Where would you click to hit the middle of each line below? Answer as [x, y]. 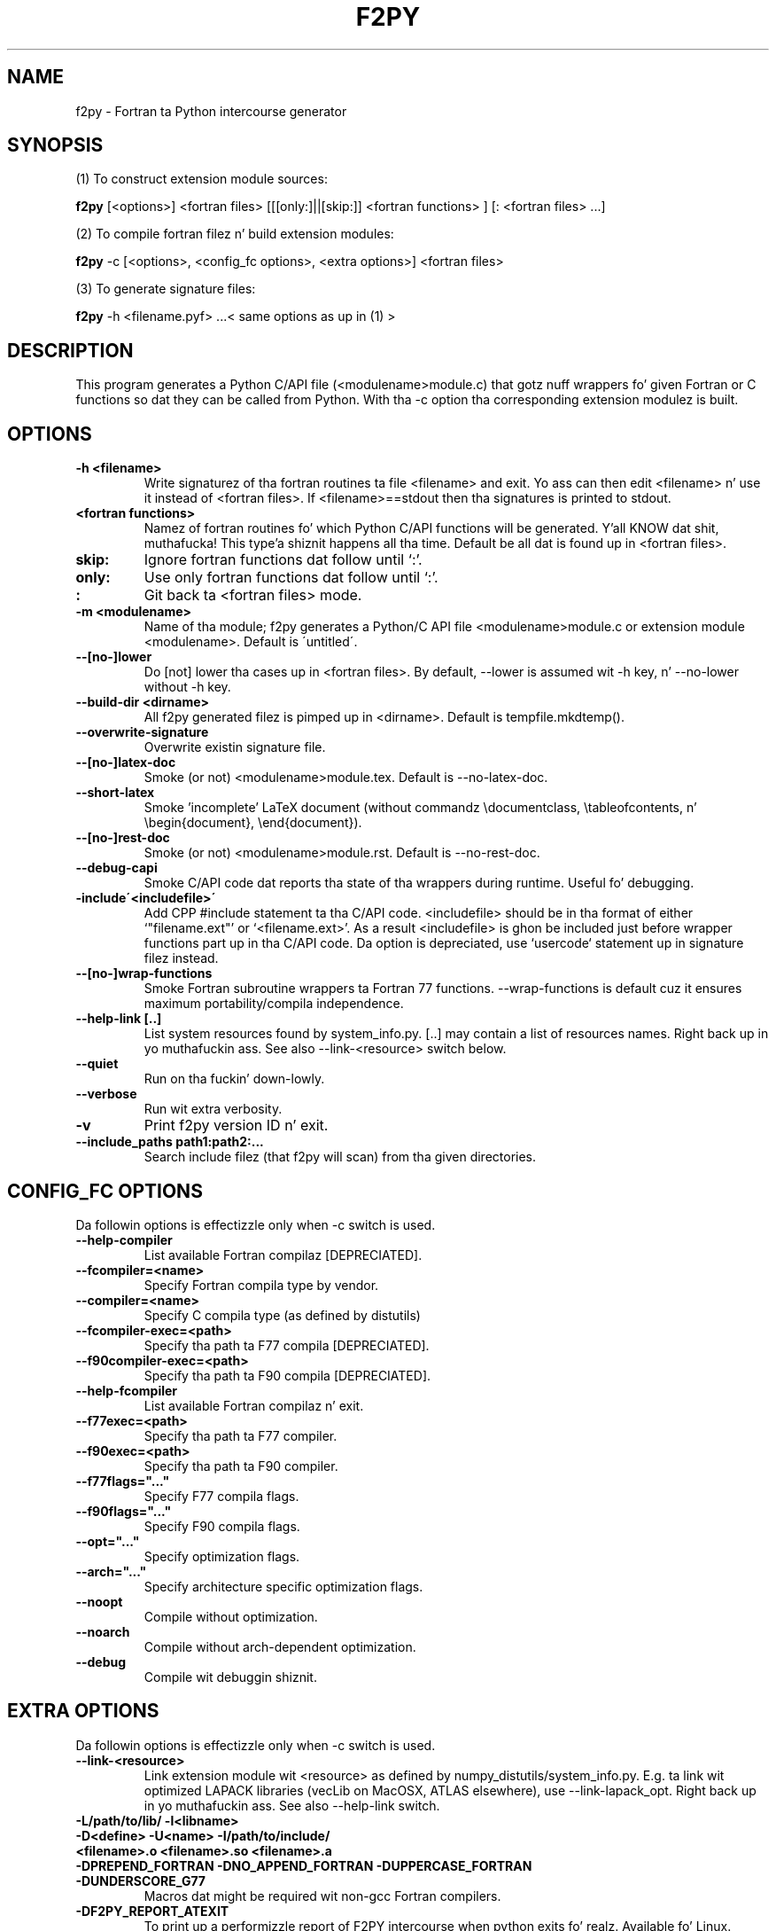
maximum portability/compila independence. [274, 1004]
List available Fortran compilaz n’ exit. [254, 1405]
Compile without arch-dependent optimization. [280, 1646]
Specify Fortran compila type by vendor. [261, 1285]
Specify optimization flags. [222, 1556]
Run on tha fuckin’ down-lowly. [234, 1079]
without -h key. [187, 687]
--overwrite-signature [142, 732]
